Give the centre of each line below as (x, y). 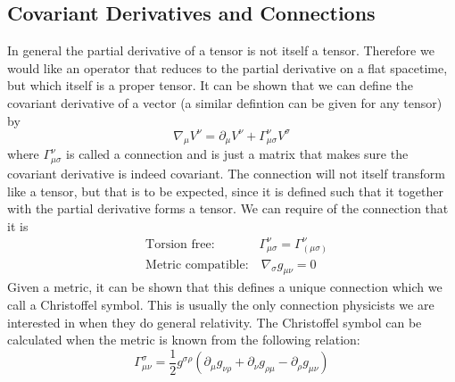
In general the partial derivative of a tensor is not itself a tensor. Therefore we (221, 50)
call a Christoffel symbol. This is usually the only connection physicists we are (221, 304)
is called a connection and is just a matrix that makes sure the (237, 154)
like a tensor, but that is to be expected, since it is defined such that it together (225, 191)
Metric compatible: (197, 265)
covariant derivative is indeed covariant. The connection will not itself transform (226, 173)
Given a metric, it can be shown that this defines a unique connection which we (225, 287)
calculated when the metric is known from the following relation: (184, 340)
